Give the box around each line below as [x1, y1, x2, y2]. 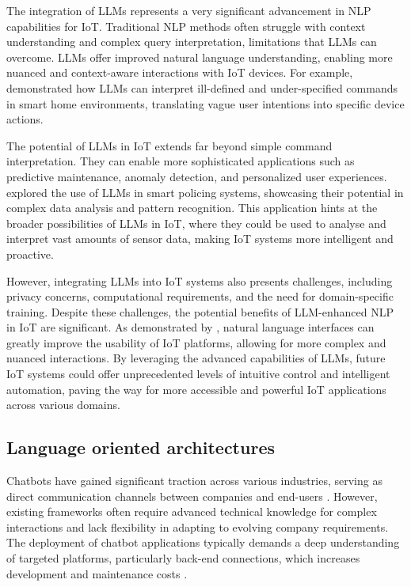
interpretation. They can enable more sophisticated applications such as [6, 153, 355, 169]
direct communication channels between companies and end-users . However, [6, 487, 378, 504]
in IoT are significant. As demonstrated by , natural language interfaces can [6, 319, 375, 335]
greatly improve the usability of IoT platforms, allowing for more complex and [6, 334, 386, 350]
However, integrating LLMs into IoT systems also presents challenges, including [6, 272, 393, 289]
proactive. [6, 245, 54, 262]
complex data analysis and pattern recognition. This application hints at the [6, 199, 378, 216]
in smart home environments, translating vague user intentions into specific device [6, 95, 405, 112]
